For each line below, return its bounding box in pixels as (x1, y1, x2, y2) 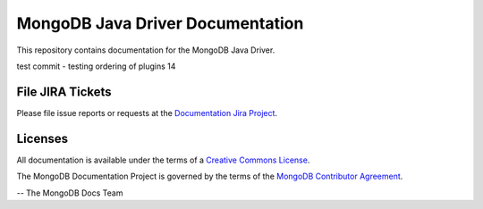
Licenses (16, 130, 69, 146)
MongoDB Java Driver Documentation (16, 13, 304, 33)
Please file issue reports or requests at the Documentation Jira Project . (16, 107, 277, 118)
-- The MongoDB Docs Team (16, 188, 123, 198)
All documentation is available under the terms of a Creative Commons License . (16, 155, 310, 165)
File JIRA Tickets (16, 84, 112, 99)
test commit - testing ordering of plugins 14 (16, 61, 176, 71)
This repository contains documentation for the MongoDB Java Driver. (16, 45, 275, 55)
